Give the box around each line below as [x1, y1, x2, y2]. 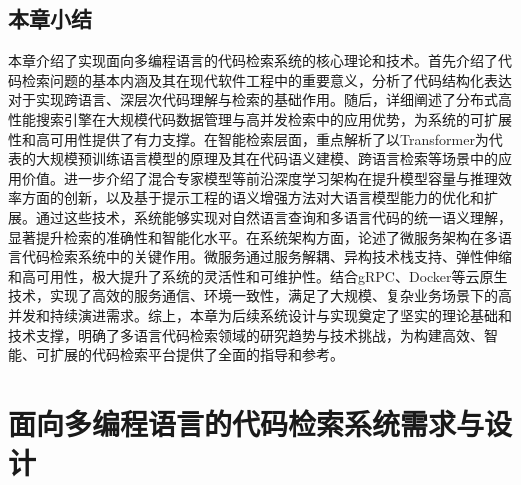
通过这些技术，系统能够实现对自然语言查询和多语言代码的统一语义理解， [35, 206, 512, 227]
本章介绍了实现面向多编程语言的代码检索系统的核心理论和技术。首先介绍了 [8, 50, 498, 71]
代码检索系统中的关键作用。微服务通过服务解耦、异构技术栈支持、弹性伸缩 [21, 246, 512, 267]
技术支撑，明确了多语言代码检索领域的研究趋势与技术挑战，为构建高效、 [8, 324, 484, 345]
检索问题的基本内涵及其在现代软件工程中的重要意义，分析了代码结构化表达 [21, 69, 512, 90]
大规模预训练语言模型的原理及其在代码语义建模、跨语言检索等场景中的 [35, 148, 498, 169]
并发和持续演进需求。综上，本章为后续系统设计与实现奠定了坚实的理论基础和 [8, 304, 512, 325]
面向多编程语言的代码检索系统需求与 [8, 402, 485, 443]
